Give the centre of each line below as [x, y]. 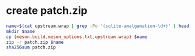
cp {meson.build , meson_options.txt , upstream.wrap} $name [77, 37]
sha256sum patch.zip [31, 47]
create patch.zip [47, 11]
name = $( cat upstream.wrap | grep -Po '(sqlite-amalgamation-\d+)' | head [98, 26]
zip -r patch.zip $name [35, 42]
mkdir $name [20, 31]
